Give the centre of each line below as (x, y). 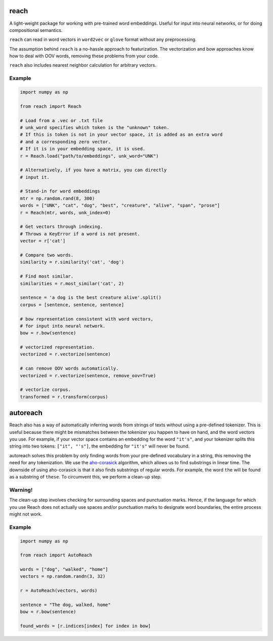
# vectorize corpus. (45, 390)
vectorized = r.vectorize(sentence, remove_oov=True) (88, 375)
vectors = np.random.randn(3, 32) (63, 576)
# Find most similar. (47, 276)
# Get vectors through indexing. (61, 227)
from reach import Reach (51, 106)
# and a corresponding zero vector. (65, 142)
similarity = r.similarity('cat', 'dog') (72, 262)
